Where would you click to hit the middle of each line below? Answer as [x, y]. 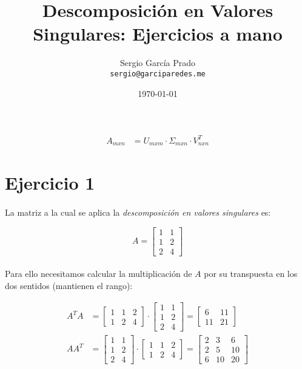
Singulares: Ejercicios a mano [158, 34]
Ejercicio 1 [50, 183]
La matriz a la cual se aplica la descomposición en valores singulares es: [138, 212]
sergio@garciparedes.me [158, 74]
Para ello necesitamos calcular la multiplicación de [99, 274]
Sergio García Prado [158, 63]
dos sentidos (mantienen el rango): [69, 285]
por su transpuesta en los [251, 274]
